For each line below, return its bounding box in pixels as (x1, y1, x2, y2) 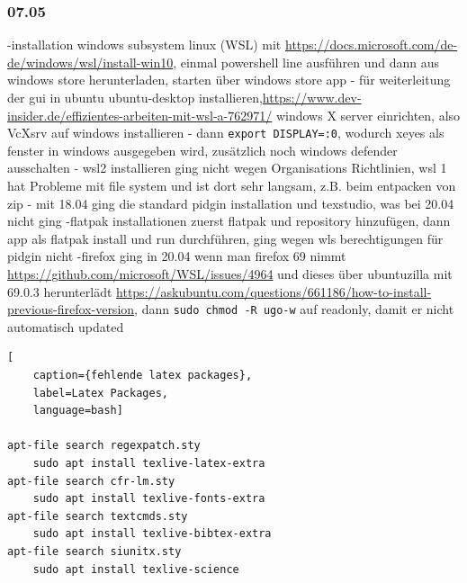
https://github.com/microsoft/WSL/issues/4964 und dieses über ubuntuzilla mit (7, 265, 453, 283)
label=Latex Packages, (32, 386, 168, 399)
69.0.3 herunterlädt (7, 282, 112, 300)
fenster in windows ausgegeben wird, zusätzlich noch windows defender (7, 140, 398, 159)
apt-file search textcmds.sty (7, 509, 188, 523)
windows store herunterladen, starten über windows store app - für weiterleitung (7, 70, 451, 89)
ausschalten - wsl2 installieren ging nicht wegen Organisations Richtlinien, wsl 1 (7, 158, 447, 177)
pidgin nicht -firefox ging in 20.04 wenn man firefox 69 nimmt (7, 247, 346, 265)
